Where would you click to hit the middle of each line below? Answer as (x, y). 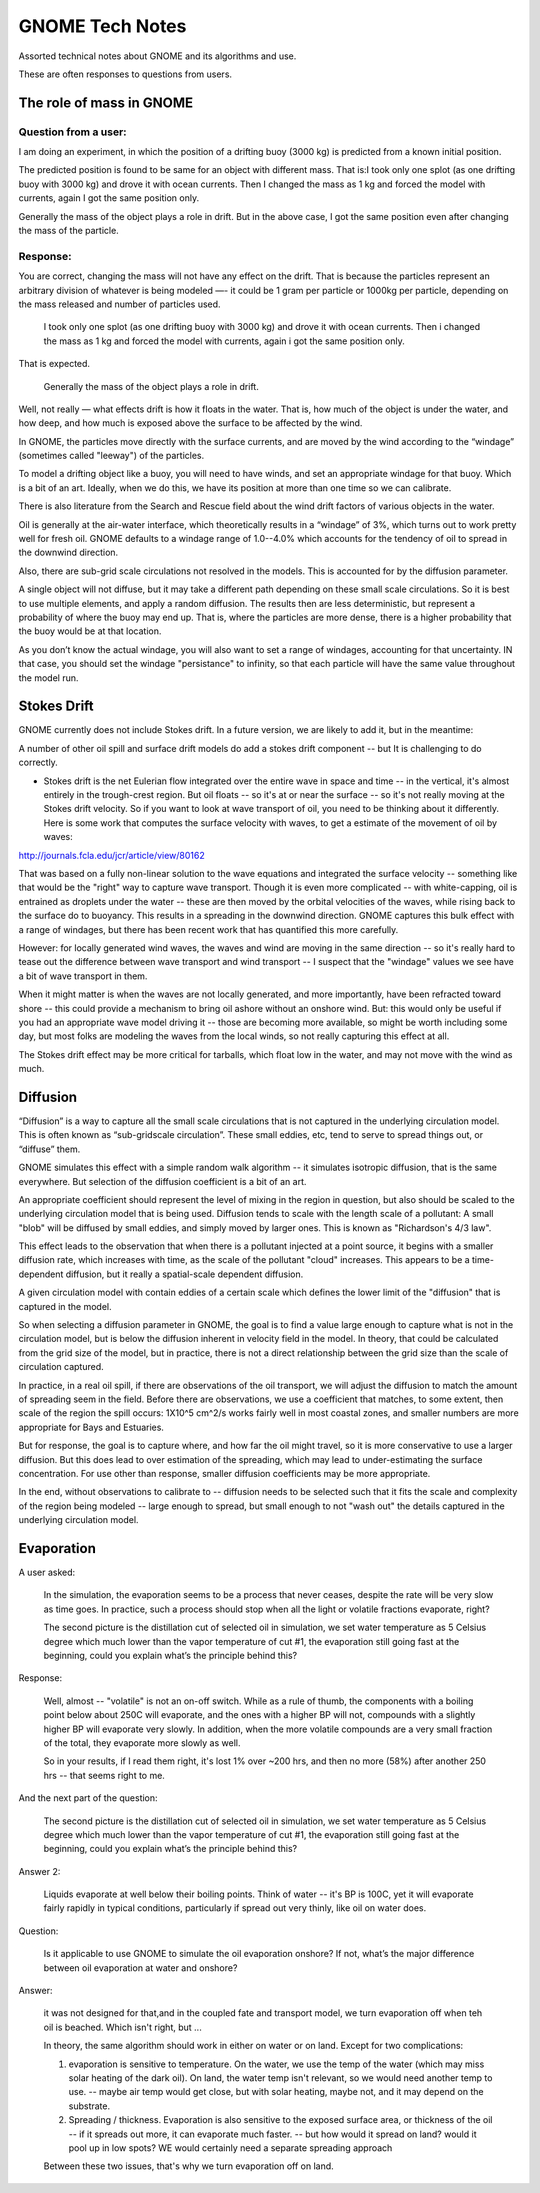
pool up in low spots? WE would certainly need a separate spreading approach (230, 2147)
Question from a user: (72, 132)
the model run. (48, 677)
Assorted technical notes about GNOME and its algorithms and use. (157, 56)
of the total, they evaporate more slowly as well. (142, 1742)
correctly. (38, 762)
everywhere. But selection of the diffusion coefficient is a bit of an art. (162, 1181)
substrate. (89, 2106)
